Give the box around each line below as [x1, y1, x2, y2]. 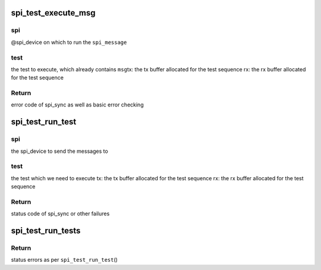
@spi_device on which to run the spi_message [11, 39, 127, 46]
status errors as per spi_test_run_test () [11, 256, 118, 263]
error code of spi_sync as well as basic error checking [11, 101, 144, 108]
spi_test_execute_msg [11, 8, 96, 18]
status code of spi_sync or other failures [11, 210, 110, 217]
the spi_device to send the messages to [11, 147, 108, 155]
